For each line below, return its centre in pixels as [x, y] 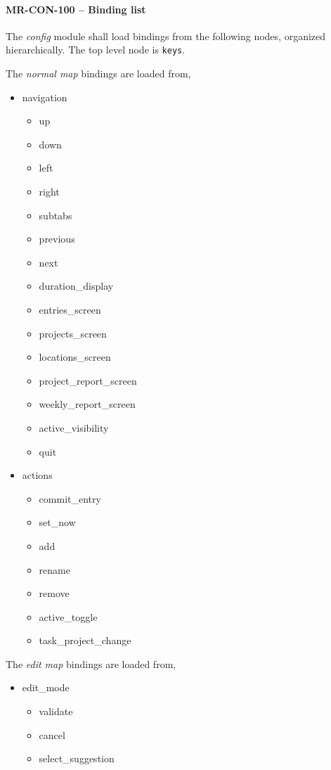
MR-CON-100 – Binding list [76, 9]
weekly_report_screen [87, 404]
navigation [45, 97]
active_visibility [74, 427]
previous [57, 239]
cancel [52, 734]
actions [37, 475]
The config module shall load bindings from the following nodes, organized [166, 36]
